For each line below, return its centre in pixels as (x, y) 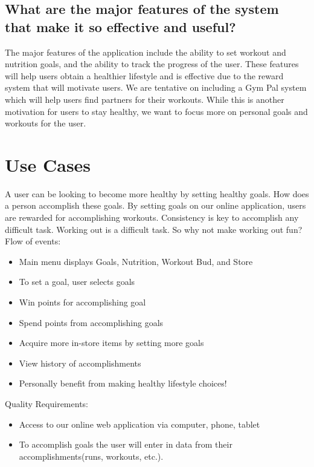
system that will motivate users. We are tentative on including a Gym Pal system (156, 87)
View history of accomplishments (80, 363)
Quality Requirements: (46, 403)
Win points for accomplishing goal (82, 302)
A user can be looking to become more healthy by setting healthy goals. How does (157, 193)
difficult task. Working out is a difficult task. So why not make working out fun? (154, 229)
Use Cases (48, 164)
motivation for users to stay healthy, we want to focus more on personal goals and (156, 111)
